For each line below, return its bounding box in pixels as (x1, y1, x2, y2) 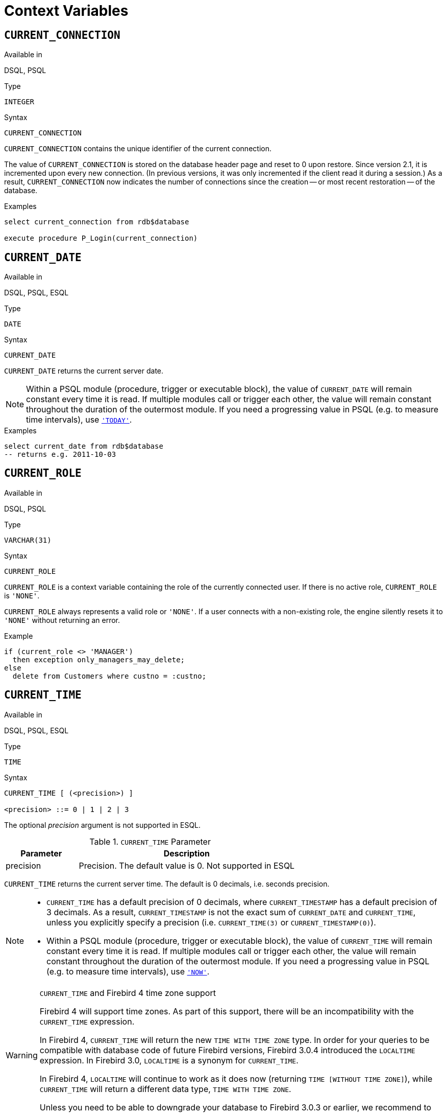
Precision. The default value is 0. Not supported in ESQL (79, 860, 295, 871)
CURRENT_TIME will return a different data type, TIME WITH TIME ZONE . (39, 1083, 291, 1094)
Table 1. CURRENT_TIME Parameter (89, 836, 211, 847)
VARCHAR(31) (4, 536, 52, 544)
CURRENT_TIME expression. (39, 1016, 135, 1027)
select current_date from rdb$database (4, 442, 163, 451)
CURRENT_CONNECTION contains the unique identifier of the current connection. (4, 144, 271, 153)
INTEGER (4, 98, 35, 106)
